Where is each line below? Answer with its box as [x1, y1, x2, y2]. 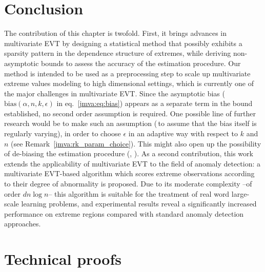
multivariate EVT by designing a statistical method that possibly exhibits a [4, 37, 242, 48]
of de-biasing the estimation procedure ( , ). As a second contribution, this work [4, 148, 253, 159]
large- [231, 188, 250, 199]
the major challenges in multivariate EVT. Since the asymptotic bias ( [4, 88, 225, 98]
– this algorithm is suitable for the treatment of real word [48, 188, 230, 199]
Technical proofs [4, 248, 122, 269]
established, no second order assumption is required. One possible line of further [4, 108, 256, 118]
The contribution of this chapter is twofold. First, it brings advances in [4, 28, 227, 38]
